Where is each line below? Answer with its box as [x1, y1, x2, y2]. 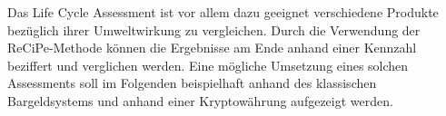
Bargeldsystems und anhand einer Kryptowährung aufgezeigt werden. [7, 91, 393, 110]
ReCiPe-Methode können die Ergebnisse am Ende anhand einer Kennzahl [7, 38, 417, 57]
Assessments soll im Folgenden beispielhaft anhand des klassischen [7, 73, 377, 92]
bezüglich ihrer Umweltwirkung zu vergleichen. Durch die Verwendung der [7, 20, 421, 39]
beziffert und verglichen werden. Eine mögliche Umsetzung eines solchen [7, 55, 409, 74]
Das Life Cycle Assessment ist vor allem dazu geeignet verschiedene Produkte [7, 3, 439, 21]
